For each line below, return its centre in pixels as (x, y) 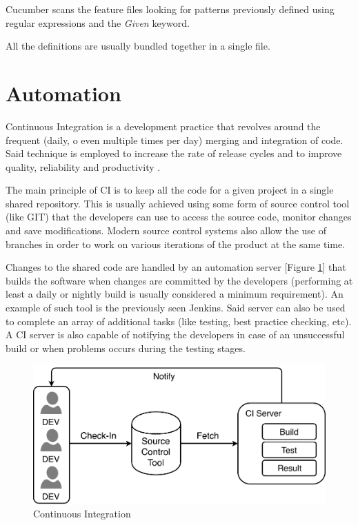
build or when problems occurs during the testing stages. (126, 348)
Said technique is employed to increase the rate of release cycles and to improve (174, 153)
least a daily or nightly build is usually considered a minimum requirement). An (175, 294)
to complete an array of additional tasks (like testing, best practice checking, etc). (179, 321)
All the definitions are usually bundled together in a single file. (138, 46)
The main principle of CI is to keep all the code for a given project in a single (170, 190)
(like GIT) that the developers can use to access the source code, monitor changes (179, 217)
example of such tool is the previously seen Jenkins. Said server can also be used (176, 308)
